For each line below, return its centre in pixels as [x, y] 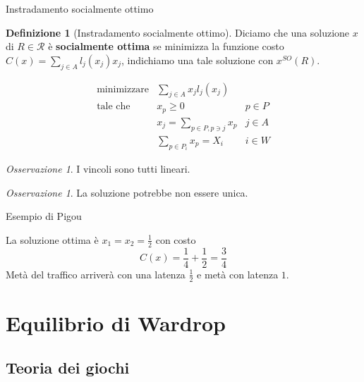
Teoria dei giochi [68, 368]
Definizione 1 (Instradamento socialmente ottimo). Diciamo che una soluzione [178, 32]
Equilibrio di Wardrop [116, 322]
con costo [176, 239]
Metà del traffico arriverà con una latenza [96, 274]
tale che [114, 107]
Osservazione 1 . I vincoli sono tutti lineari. [98, 169]
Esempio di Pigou [44, 216]
